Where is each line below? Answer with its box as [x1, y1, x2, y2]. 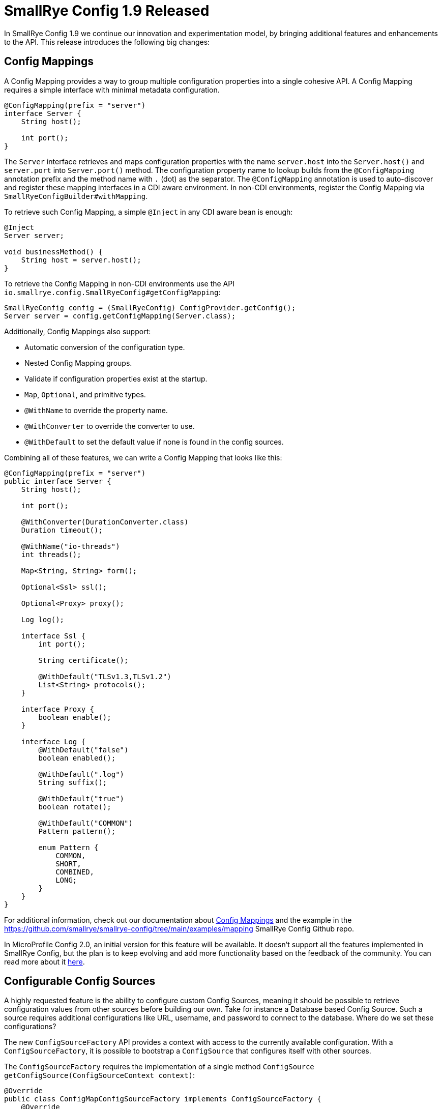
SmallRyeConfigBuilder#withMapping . [4, 191, 148, 200]
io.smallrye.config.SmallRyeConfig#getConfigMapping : [4, 287, 221, 297]
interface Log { [21, 737, 86, 746]
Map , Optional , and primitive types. [24, 390, 146, 399]
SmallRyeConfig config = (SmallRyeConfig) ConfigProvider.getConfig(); [4, 303, 296, 312]
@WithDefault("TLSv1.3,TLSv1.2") [38, 672, 171, 681]
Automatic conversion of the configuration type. [24, 342, 185, 352]
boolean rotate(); [38, 802, 111, 811]
